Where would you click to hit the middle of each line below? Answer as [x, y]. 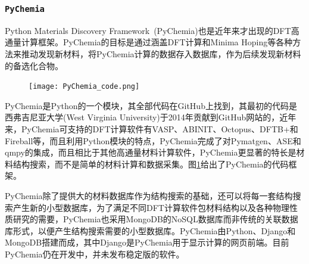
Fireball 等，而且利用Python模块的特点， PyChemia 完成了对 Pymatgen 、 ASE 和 [153, 140]
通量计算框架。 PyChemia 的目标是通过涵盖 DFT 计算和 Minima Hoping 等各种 [149, 42]
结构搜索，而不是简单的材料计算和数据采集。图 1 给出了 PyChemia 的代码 [151, 164]
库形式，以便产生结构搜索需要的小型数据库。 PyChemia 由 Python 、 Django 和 [150, 230]
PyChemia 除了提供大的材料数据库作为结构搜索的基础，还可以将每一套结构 [149, 195]
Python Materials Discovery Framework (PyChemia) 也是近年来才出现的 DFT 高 [152, 30]
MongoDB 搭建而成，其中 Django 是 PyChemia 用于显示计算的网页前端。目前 [147, 242]
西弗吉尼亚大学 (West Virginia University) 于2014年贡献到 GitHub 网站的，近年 [151, 117]
